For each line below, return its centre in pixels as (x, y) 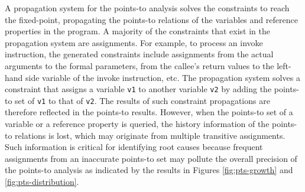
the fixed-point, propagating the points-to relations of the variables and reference (151, 19)
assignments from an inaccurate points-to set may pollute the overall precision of (151, 158)
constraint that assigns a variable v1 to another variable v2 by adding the (138, 89)
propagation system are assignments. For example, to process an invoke (134, 42)
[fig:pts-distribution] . (42, 182)
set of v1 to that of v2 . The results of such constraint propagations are (142, 100)
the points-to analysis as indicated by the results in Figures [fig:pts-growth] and (149, 170)
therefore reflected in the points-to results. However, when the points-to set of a (149, 112)
